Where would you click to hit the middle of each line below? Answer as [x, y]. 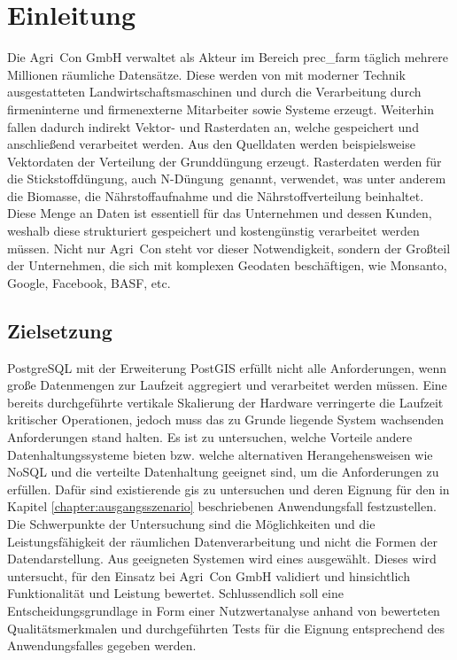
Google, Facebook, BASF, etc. [89, 282]
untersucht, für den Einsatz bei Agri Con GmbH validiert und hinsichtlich [209, 575]
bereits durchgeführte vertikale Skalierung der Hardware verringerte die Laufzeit [225, 402]
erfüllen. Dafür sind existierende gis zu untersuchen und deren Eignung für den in [228, 489]
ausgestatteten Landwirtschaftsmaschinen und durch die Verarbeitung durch [214, 92]
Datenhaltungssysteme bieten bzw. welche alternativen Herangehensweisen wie [220, 454]
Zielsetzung [60, 330]
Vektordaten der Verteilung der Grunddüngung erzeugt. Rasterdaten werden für [225, 161]
